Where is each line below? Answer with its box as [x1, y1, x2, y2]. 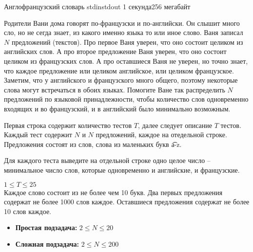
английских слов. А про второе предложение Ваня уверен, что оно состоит [4, 46, 227, 56]
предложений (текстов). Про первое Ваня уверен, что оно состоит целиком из [11, 36, 243, 47]
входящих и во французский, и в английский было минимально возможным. [4, 103, 231, 113]
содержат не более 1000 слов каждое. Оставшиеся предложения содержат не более [4, 197, 250, 207]
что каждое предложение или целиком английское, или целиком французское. [4, 65, 234, 75]
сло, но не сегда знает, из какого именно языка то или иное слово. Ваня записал [4, 27, 243, 37]
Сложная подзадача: [15, 238, 79, 249]
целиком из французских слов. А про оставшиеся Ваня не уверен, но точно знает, [4, 55, 248, 66]
